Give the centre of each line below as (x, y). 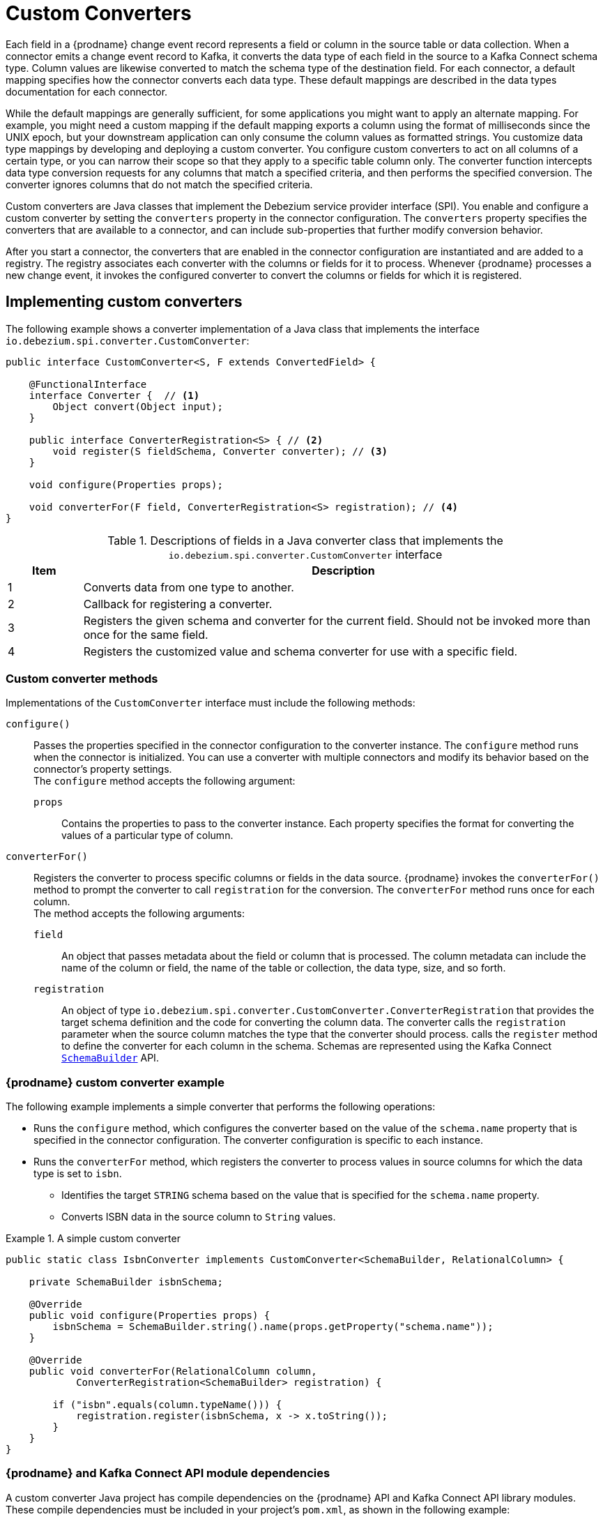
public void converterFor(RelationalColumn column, (173, 1371)
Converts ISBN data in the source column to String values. (199, 1217)
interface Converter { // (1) (114, 395)
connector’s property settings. (103, 769)
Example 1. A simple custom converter (93, 1239)
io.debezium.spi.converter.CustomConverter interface (305, 554)
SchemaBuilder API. (110, 1058)
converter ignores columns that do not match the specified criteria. (159, 184)
